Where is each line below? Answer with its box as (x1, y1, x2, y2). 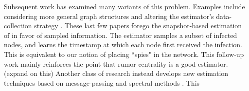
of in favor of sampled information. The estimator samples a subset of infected (4, 30, 237, 40)
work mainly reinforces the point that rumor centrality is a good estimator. (4, 58, 228, 69)
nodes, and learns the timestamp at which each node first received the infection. (4, 39, 243, 50)
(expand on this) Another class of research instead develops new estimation (4, 68, 229, 78)
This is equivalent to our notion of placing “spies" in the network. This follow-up (4, 49, 244, 59)
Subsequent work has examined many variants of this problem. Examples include (4, 1, 245, 11)
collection (4, 20, 32, 31)
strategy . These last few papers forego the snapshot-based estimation (34, 20, 242, 31)
